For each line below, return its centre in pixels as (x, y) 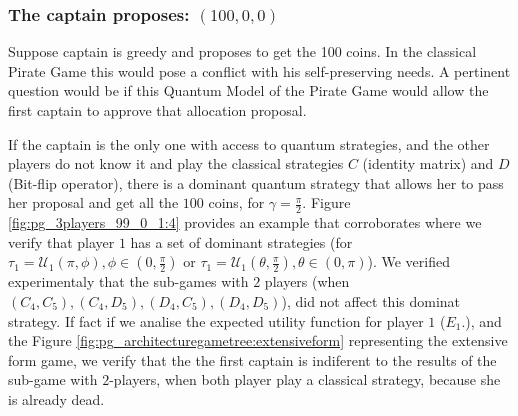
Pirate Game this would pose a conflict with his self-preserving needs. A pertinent (259, 70)
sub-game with (53, 379)
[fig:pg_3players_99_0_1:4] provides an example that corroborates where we (245, 222)
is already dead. (56, 398)
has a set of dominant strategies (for (241, 241)
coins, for (236, 202)
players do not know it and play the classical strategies (176, 163)
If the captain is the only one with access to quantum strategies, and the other (249, 143)
